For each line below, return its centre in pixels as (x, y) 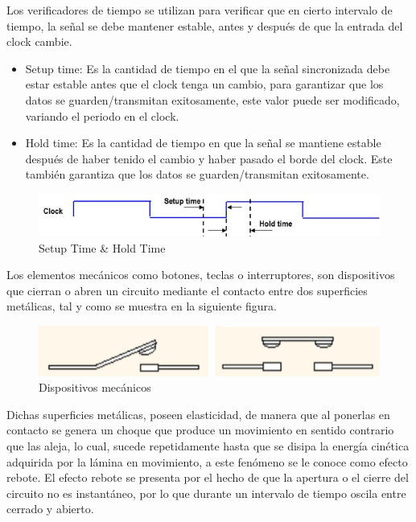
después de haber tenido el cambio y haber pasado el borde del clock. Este (209, 158)
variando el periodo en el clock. (102, 115)
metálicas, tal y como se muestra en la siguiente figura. (142, 306)
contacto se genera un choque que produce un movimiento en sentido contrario (200, 430)
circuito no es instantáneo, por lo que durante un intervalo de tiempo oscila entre (206, 493)
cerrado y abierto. (50, 509)
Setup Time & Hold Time (102, 247)
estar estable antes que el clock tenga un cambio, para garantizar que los (204, 84)
